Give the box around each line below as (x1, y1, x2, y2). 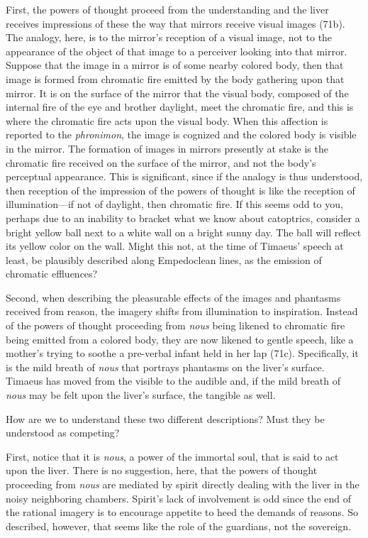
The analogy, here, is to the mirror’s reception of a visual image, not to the (6, 30, 333, 45)
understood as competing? (6, 425, 120, 440)
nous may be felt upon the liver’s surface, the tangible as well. (6, 388, 276, 402)
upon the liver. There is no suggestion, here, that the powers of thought (6, 463, 318, 478)
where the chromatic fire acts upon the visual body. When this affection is (6, 113, 328, 128)
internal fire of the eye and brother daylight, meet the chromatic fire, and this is (6, 99, 354, 114)
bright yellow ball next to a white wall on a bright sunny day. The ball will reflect (6, 224, 362, 239)
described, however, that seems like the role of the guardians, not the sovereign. (6, 518, 352, 533)
